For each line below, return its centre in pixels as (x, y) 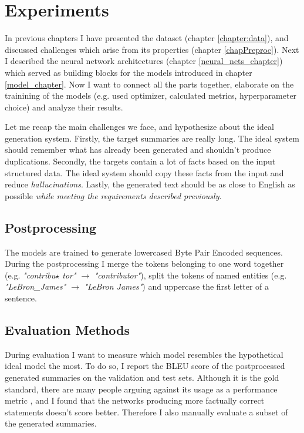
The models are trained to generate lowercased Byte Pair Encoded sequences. (144, 252)
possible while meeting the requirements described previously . (113, 195)
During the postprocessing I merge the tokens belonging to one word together (144, 264)
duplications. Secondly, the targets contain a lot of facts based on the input (140, 161)
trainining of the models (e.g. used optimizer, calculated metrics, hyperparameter (151, 95)
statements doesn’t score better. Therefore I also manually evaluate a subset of (146, 412)
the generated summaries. (51, 423)
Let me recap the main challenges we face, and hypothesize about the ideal (139, 127)
